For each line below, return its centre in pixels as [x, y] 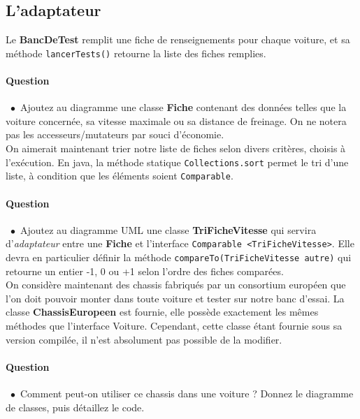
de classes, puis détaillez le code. [75, 407]
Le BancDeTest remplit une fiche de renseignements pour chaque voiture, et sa [178, 39]
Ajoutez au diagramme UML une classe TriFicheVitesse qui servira [168, 229]
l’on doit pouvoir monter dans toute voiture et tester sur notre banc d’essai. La [175, 298]
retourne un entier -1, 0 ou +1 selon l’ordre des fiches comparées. [145, 271]
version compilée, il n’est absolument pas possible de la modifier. [144, 339]
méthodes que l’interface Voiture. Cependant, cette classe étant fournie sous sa [174, 326]
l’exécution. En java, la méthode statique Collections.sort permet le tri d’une [177, 162]
